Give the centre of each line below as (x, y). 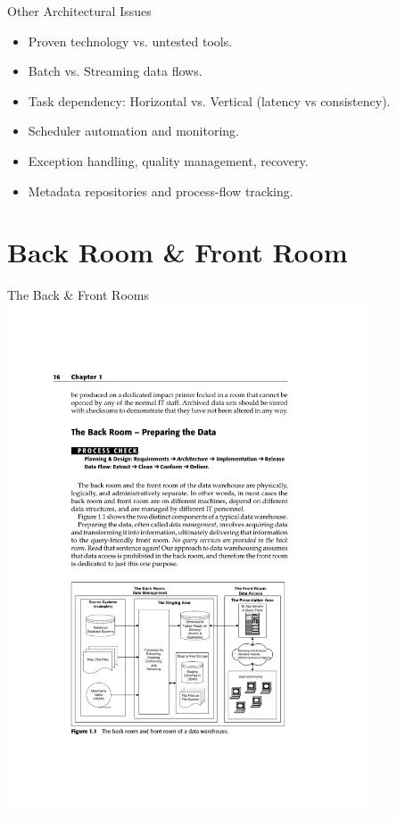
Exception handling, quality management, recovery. (168, 160)
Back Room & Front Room (178, 252)
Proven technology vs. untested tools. (130, 41)
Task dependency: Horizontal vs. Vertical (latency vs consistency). (209, 100)
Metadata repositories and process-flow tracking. (161, 191)
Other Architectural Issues (79, 11)
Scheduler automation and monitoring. (133, 131)
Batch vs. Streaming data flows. (115, 71)
